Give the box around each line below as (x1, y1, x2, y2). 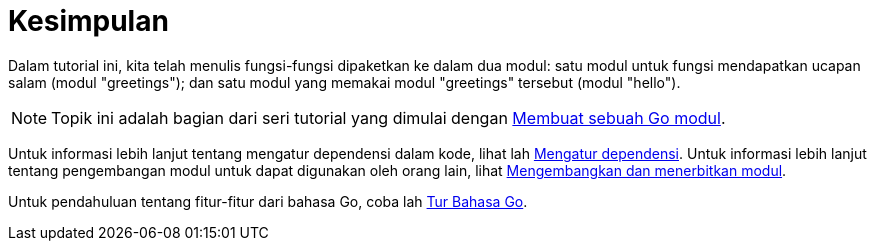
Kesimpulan (8, 4, 169, 38)
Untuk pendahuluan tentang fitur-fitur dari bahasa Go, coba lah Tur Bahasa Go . (8, 192, 528, 210)
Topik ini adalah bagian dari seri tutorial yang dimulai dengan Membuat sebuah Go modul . (51, 107, 726, 128)
